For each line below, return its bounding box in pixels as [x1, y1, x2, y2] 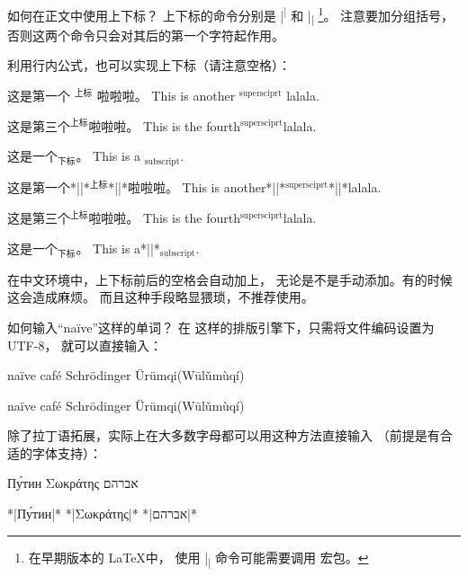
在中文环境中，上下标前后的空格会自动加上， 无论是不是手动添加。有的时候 [7, 270, 453, 288]
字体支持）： [31, 443, 102, 462]
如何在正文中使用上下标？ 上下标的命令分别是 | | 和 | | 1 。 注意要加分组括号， [7, 4, 454, 27]
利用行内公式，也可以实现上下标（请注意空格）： [7, 56, 291, 75]
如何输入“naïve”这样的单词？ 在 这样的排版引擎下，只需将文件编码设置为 [7, 317, 435, 336]
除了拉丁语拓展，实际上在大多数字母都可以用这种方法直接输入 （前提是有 [7, 426, 440, 445]
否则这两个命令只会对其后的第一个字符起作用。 [7, 25, 284, 44]
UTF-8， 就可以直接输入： [7, 335, 163, 354]
